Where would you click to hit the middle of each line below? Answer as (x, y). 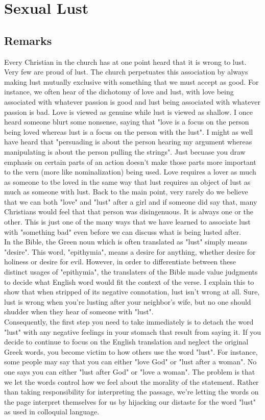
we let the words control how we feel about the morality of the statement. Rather (131, 381)
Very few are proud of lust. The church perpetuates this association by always (126, 72)
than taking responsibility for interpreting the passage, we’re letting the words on (131, 392)
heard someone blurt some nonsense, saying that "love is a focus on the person (127, 122)
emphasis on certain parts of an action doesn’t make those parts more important (130, 162)
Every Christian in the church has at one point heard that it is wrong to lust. (125, 61)
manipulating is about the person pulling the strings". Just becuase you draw (125, 151)
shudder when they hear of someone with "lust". (79, 312)
